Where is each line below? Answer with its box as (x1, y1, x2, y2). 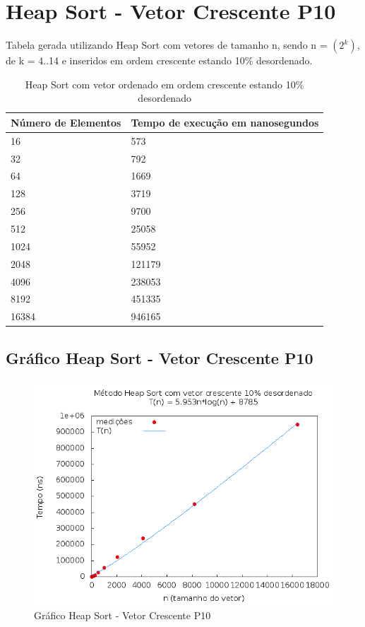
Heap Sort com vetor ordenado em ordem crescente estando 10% (25, 76, 304, 91)
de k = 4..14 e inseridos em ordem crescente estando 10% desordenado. (6, 53, 313, 68)
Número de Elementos (11, 115, 121, 129)
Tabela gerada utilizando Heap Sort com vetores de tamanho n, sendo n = (6, 37, 328, 52)
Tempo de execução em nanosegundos (131, 115, 319, 129)
